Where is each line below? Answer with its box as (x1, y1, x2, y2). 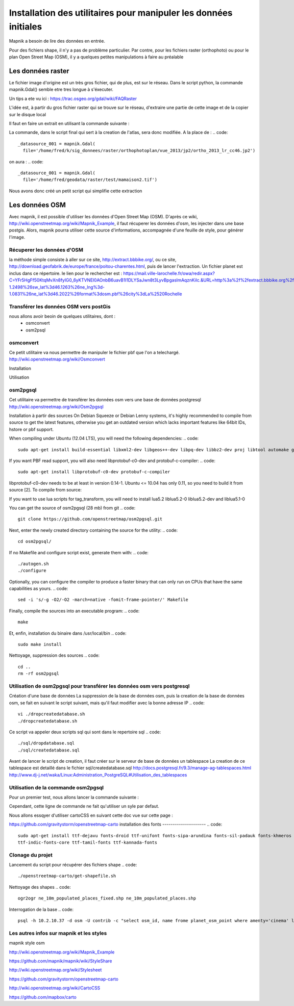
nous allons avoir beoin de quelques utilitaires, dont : (9, 313, 116, 319)
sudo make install (18, 642, 62, 647)
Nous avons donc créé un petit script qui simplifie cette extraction (9, 188, 142, 194)
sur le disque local (9, 111, 46, 117)
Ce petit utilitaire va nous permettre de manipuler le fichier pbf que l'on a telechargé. (9, 349, 180, 355)
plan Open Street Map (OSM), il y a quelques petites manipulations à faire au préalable (9, 54, 184, 60)
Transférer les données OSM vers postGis (9, 303, 111, 310)
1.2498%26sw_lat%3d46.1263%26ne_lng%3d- (9, 284, 105, 290)
